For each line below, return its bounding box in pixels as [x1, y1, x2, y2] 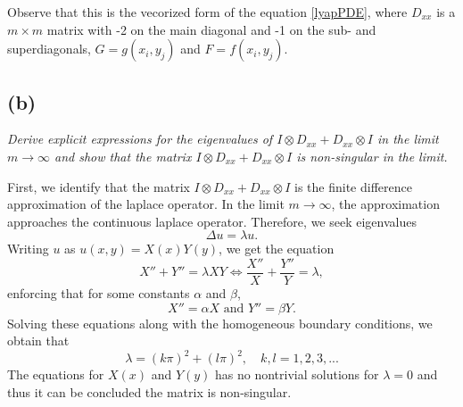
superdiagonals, [7, 39, 91, 58]
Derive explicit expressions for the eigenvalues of [7, 129, 273, 148]
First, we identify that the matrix [7, 177, 190, 195]
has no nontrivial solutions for [215, 365, 379, 384]
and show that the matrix [54, 146, 192, 165]
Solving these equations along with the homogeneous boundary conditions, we [7, 313, 433, 332]
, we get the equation [219, 239, 335, 258]
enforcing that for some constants [7, 284, 190, 303]
